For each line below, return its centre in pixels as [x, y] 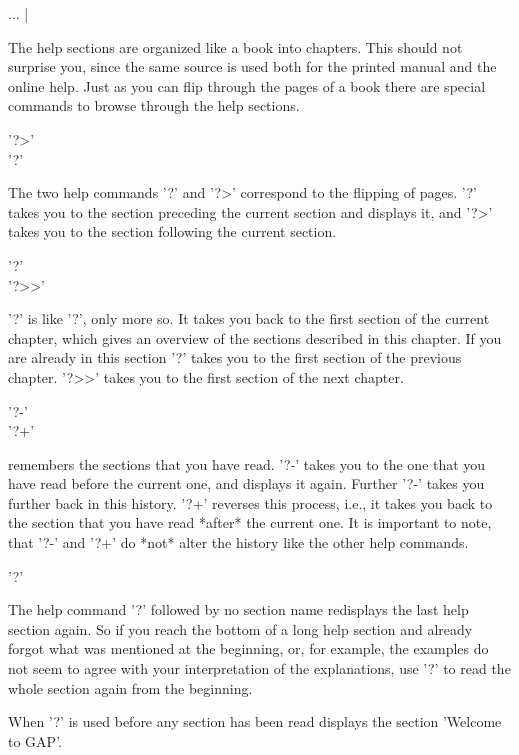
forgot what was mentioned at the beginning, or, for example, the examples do [248, 648]
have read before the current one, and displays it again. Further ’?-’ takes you [246, 483]
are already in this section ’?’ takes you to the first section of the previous [235, 357]
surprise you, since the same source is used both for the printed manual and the [252, 66]
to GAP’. [35, 740]
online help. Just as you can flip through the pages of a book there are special [247, 85]
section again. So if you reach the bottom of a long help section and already [240, 628]
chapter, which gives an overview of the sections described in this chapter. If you [255, 337]
